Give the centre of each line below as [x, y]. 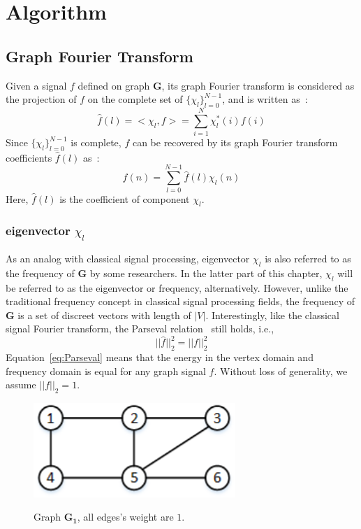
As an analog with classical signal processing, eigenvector [128, 258]
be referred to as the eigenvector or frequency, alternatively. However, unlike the [177, 287]
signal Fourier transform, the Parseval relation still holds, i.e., [140, 329]
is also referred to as [308, 258]
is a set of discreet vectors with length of [104, 315]
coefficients [29, 157]
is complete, [96, 142]
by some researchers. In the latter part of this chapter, [206, 273]
